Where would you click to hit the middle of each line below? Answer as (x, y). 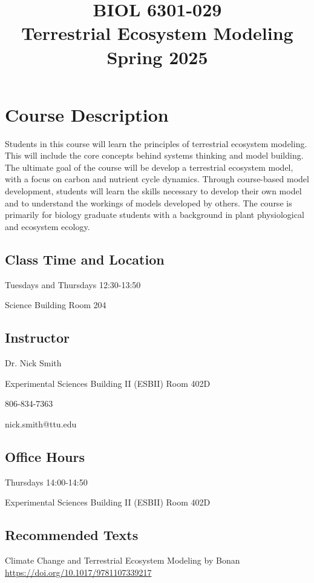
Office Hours (45, 456)
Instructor (38, 338)
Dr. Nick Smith (33, 363)
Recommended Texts (72, 535)
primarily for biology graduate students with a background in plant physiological (155, 215)
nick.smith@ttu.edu (41, 423)
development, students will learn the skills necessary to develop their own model (153, 191)
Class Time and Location (85, 259)
